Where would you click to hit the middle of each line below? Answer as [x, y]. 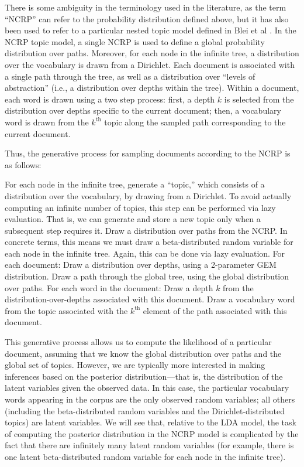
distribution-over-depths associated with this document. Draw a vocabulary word [150, 299]
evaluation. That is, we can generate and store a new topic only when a [133, 219]
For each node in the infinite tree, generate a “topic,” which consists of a [135, 184]
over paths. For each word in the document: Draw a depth [109, 287]
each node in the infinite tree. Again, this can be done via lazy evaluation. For [145, 253]
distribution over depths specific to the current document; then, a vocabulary [143, 110]
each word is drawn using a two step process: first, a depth [110, 99]
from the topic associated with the [66, 310]
